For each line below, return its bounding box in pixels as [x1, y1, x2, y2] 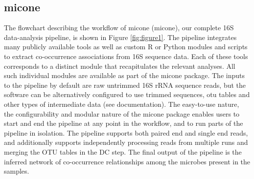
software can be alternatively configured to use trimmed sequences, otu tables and [4, 89, 250, 99]
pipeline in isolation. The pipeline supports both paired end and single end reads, [4, 127, 248, 138]
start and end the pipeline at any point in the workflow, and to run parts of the [4, 118, 243, 128]
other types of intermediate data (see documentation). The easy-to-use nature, [4, 99, 239, 109]
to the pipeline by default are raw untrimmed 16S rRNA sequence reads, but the [4, 80, 246, 90]
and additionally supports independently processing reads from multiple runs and [4, 137, 248, 147]
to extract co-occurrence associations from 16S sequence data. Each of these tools [4, 51, 248, 61]
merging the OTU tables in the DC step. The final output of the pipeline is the [4, 146, 242, 157]
